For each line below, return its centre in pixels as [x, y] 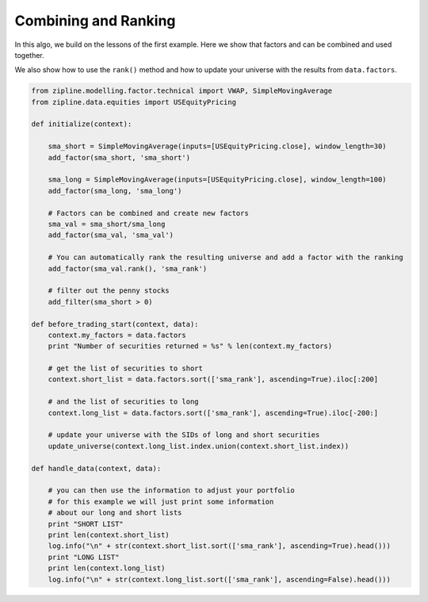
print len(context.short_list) [109, 535]
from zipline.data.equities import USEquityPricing [134, 102]
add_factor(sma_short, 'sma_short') [119, 157]
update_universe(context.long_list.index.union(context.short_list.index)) [199, 446]
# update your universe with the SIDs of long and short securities [184, 435]
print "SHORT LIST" [86, 524]
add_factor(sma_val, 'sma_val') [111, 235]
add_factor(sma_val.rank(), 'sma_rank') [128, 268]
